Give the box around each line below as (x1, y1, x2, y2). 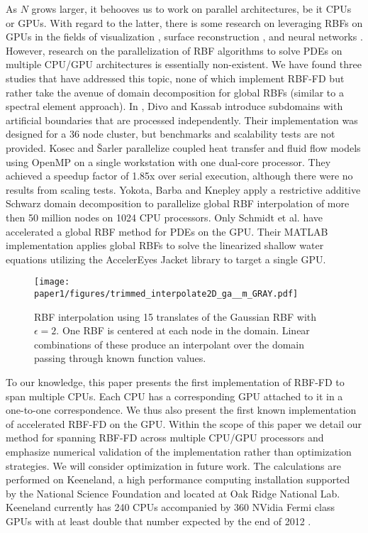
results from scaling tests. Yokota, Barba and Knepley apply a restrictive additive (6, 182, 361, 197)
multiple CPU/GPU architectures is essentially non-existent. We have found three (6, 57, 362, 72)
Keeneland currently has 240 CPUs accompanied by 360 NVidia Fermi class (6, 500, 335, 515)
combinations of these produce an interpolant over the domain (34, 336, 305, 351)
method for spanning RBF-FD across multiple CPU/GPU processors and (6, 430, 324, 445)
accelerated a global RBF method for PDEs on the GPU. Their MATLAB (6, 224, 328, 238)
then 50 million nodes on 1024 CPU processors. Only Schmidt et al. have (6, 209, 323, 224)
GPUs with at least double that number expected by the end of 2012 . (6, 513, 311, 528)
